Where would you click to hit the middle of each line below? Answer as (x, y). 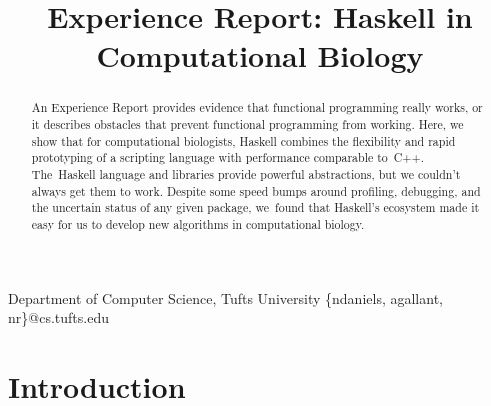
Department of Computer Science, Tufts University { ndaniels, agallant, (225, 297)
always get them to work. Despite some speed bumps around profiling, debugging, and (256, 190)
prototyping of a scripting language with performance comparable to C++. (228, 157)
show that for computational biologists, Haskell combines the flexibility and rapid (243, 140)
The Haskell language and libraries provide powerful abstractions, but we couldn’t (246, 173)
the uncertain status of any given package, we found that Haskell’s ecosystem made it (255, 207)
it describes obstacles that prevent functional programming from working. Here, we (247, 124)
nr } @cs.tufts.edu (58, 317)
